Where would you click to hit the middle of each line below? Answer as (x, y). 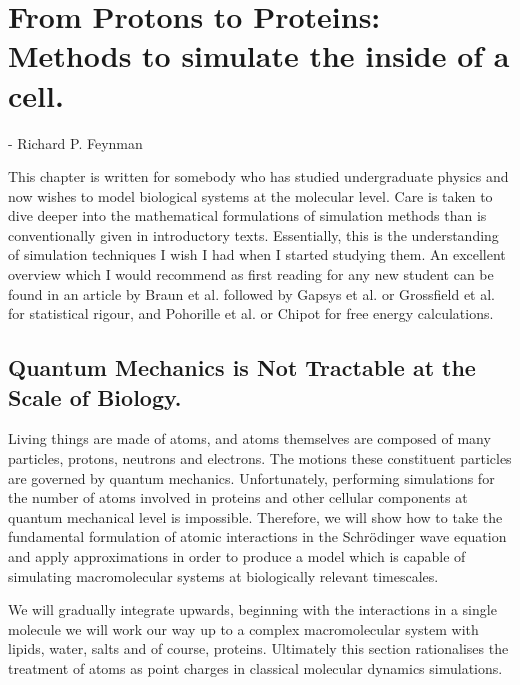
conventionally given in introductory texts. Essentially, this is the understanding (253, 234)
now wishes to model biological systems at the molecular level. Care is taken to (250, 195)
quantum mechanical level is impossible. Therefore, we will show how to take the (255, 516)
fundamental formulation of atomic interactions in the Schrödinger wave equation (257, 536)
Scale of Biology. (95, 396)
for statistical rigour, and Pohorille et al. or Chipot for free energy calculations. (251, 313)
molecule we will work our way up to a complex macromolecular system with (243, 628)
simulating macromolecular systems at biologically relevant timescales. (223, 575)
